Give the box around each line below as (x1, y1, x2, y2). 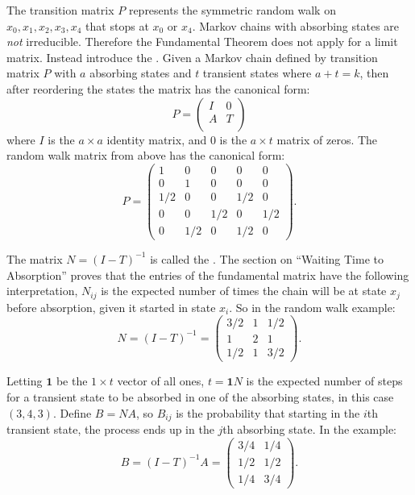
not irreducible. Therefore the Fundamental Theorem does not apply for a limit (6, 33, 398, 50)
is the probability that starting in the (176, 404, 360, 421)
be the (56, 372, 88, 389)
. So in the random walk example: (229, 298, 396, 315)
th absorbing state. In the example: (222, 421, 396, 437)
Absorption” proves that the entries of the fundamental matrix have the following (6, 266, 409, 283)
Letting (6, 372, 43, 389)
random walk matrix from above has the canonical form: (6, 147, 285, 164)
